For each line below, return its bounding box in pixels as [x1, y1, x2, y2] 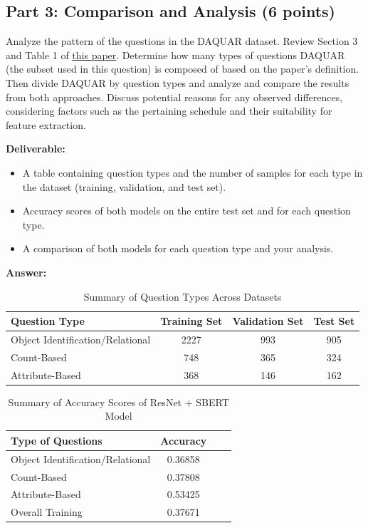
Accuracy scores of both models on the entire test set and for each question [22, 203, 351, 218]
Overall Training [11, 504, 83, 519]
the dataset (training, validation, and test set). [22, 179, 226, 194]
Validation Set [232, 314, 304, 328]
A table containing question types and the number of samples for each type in [22, 165, 363, 180]
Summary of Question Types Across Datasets [83, 289, 282, 304]
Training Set [160, 314, 223, 328]
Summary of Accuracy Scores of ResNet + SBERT [8, 394, 229, 409]
